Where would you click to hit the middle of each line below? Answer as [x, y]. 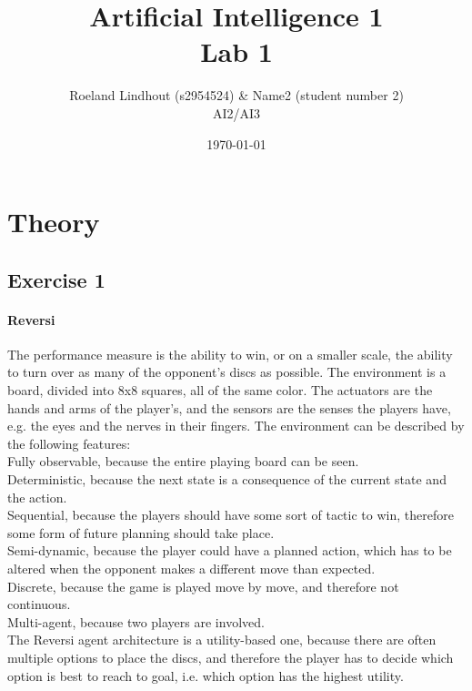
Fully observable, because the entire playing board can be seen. [183, 461]
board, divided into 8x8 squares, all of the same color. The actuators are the [220, 390]
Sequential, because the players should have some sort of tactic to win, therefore [231, 515]
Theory [54, 222]
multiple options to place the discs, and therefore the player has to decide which [231, 657]
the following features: [69, 443]
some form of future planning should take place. [141, 532]
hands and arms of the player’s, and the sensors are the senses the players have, [229, 407]
